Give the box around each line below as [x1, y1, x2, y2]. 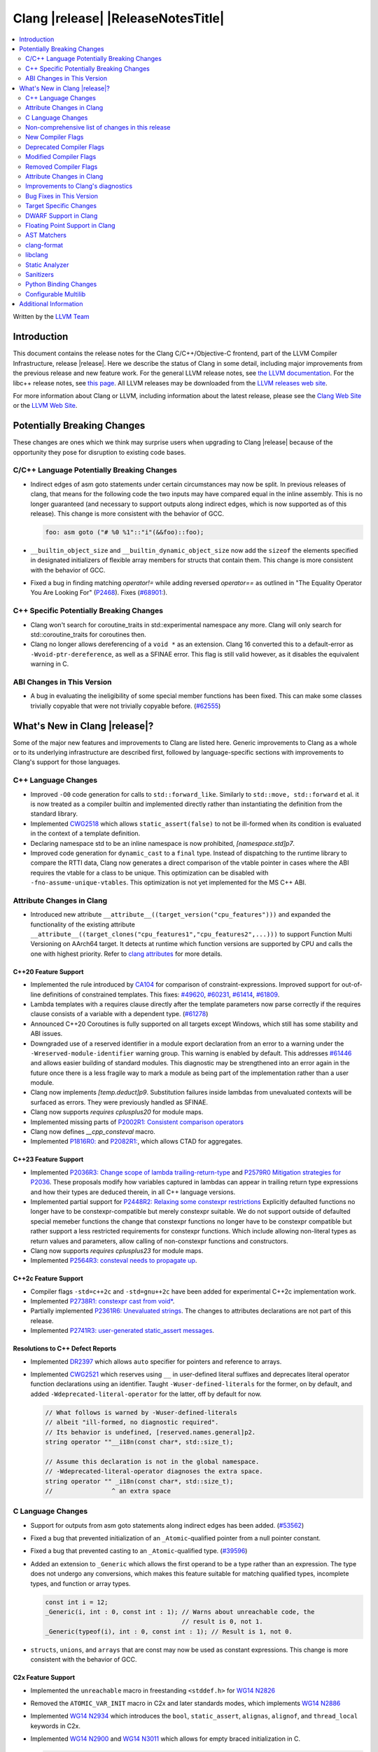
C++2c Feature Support [13, 1274, 83, 1282]
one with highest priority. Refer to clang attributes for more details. [30, 950, 223, 958]
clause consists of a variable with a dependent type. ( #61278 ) [30, 1010, 209, 1018]
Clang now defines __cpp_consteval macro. [30, 1128, 155, 1136]
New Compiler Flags [25, 133, 84, 142]
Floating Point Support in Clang [25, 221, 115, 229]
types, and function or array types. [30, 1579, 131, 1587]
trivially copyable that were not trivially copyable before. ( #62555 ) [30, 702, 221, 710]
